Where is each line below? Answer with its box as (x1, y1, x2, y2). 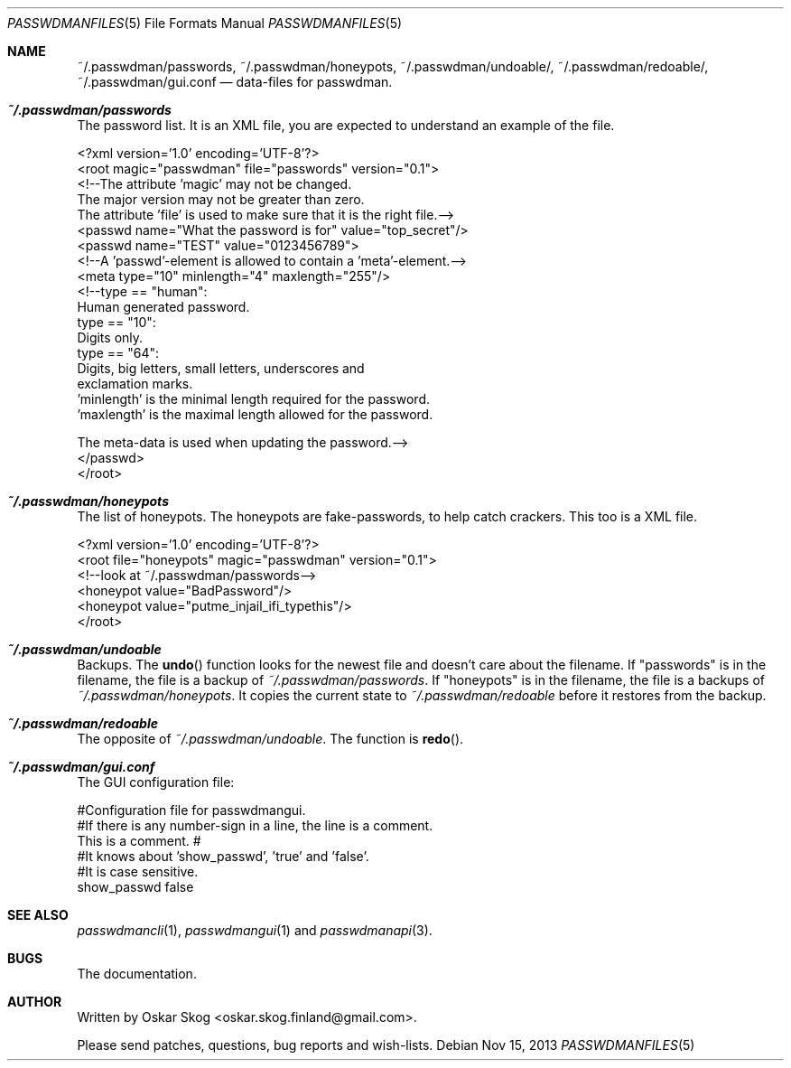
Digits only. (77, 330, 144, 345)
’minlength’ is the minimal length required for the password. (77, 391, 430, 407)
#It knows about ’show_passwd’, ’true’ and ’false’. (77, 848, 369, 864)
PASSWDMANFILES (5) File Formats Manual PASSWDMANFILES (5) (7, 15, 403, 31)
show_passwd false (77, 879, 194, 895)
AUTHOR (7, 994, 62, 1009)
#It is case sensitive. (77, 864, 199, 879)
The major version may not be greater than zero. (77, 192, 365, 207)
